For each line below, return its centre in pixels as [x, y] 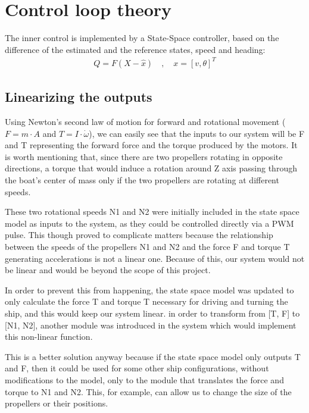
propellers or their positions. [57, 403]
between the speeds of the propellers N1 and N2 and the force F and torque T [147, 246]
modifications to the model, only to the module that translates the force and [144, 379]
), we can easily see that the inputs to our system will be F [197, 133]
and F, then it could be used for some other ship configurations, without [137, 368]
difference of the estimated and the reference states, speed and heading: [135, 49]
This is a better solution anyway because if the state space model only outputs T [153, 356]
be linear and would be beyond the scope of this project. [108, 270]
